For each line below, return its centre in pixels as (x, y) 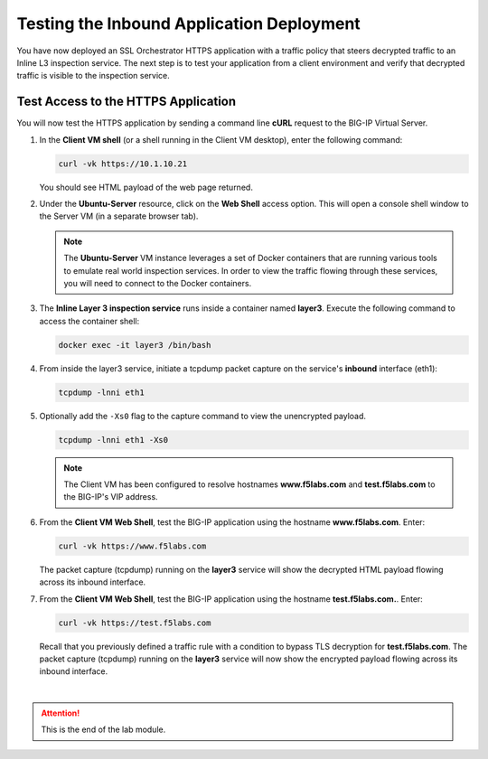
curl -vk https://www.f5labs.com (132, 546)
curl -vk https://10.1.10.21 (123, 164)
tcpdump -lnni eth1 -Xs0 (113, 440)
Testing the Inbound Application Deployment (188, 23)
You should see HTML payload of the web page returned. (146, 187)
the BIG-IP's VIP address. (111, 497)
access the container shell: (89, 321)
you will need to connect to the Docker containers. (158, 283)
